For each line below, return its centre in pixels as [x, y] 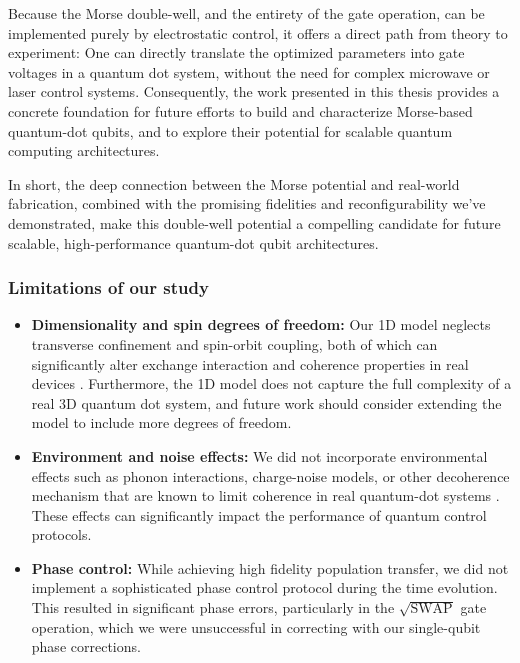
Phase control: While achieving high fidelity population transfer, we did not [270, 567]
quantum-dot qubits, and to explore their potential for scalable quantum [230, 130]
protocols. [61, 534]
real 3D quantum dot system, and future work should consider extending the [266, 402]
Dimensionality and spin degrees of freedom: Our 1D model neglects [261, 324]
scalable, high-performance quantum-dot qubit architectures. [193, 242]
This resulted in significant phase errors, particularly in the [213, 607]
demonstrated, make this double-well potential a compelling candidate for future [254, 222]
